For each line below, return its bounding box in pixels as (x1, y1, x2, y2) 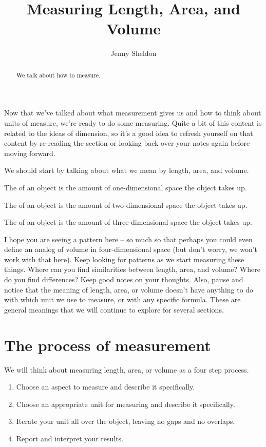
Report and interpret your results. (16, 433, 124, 443)
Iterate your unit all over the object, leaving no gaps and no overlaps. (16, 416, 235, 426)
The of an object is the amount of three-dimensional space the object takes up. (4, 217, 252, 227)
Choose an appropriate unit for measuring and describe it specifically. (16, 398, 235, 409)
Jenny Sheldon (110, 48, 157, 59)
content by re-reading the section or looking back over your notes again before (4, 138, 250, 148)
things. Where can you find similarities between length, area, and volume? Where (4, 264, 260, 275)
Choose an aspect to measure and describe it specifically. (16, 381, 195, 392)
